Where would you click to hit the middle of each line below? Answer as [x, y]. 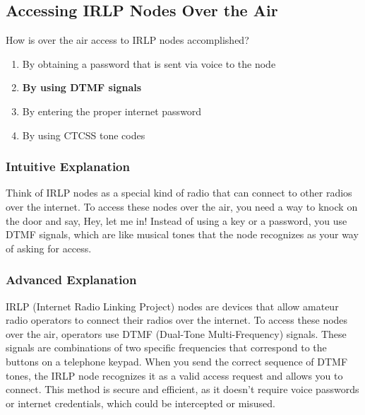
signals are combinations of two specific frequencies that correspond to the [166, 347]
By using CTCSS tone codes [84, 135]
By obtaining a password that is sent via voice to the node [149, 63]
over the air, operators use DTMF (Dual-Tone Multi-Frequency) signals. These [176, 333]
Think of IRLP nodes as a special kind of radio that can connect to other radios [179, 193]
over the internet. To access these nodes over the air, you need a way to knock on [182, 206]
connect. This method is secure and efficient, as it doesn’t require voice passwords [182, 389]
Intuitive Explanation [68, 166]
